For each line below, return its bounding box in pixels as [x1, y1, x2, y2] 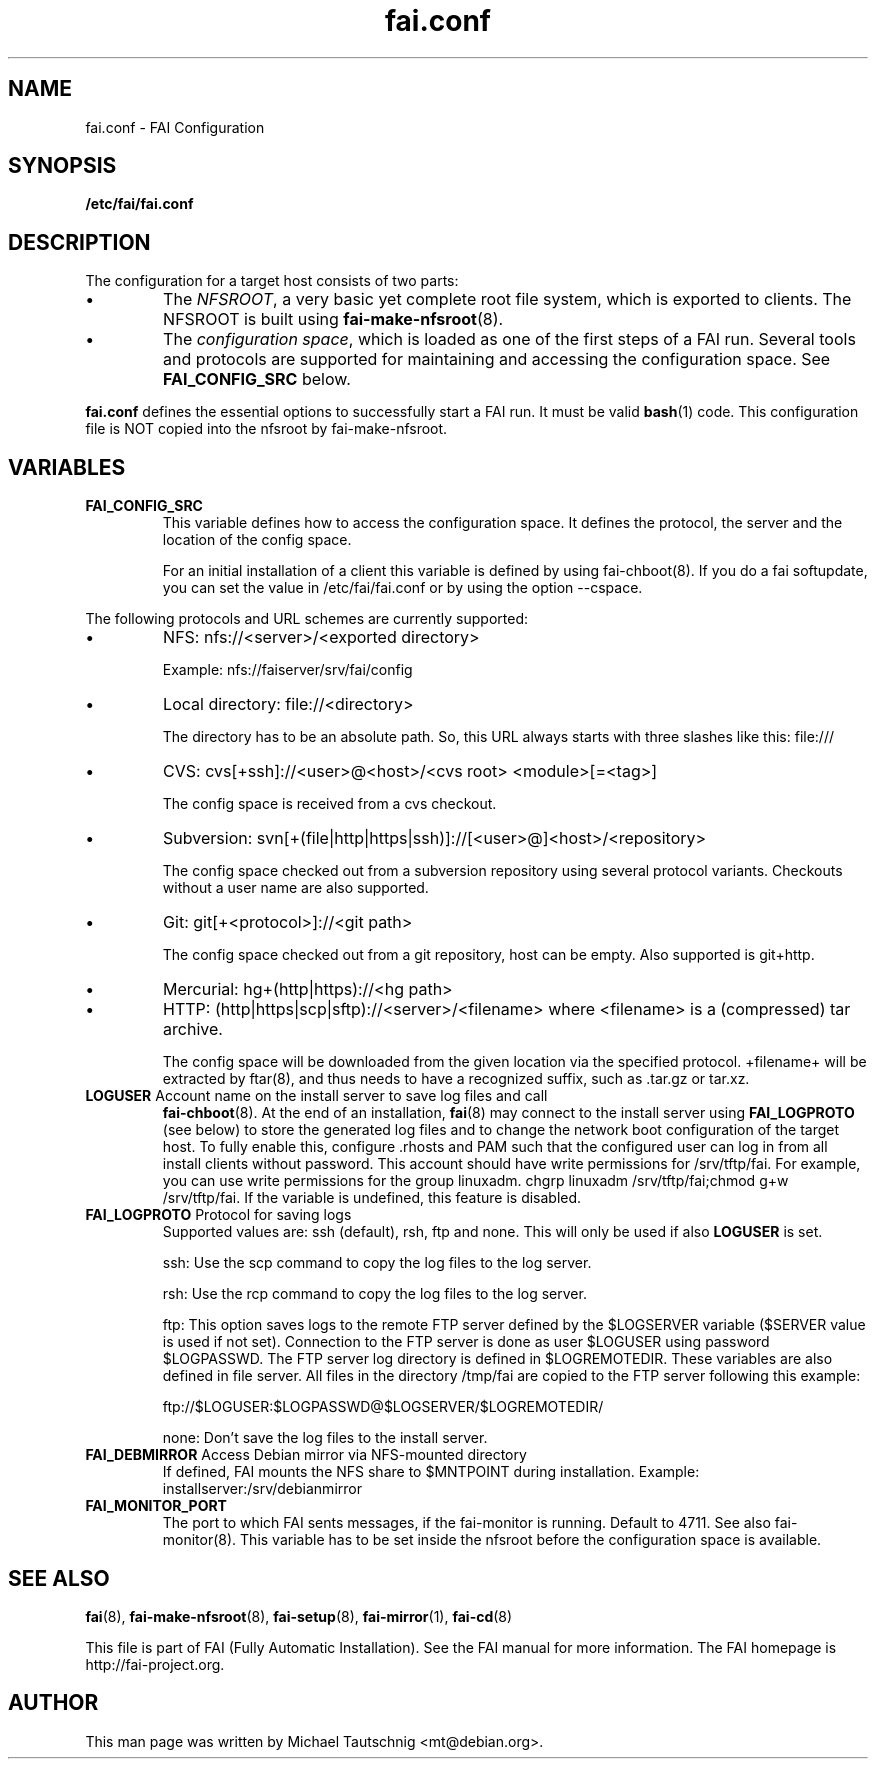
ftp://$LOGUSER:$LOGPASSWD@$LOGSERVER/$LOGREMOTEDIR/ [162, 1398, 604, 1416]
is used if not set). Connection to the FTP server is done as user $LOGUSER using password [162, 1333, 770, 1351]
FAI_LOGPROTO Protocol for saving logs [85, 1206, 352, 1224]
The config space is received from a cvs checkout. [162, 795, 497, 813]
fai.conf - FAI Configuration [85, 118, 265, 136]
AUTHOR [8, 1690, 99, 1716]
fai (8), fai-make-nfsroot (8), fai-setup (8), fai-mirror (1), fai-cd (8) [85, 1607, 513, 1625]
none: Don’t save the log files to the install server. [162, 1429, 488, 1447]
